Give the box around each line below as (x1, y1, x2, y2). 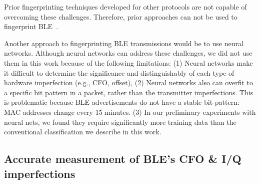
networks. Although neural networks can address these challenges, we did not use (4, 48, 252, 58)
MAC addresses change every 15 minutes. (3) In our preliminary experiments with (4, 106, 256, 117)
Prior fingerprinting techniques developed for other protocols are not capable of (4, 2, 247, 12)
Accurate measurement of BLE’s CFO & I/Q (4, 151, 241, 166)
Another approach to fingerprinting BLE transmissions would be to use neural (4, 38, 243, 48)
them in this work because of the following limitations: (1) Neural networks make (4, 57, 253, 68)
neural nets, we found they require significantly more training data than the (4, 116, 236, 127)
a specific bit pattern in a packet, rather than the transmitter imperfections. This (4, 87, 253, 97)
